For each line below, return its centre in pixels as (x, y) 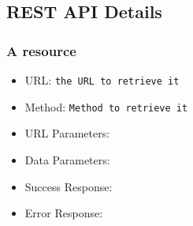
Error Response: (64, 213)
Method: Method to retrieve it (106, 106)
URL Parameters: (67, 133)
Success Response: (69, 186)
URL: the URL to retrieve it (102, 80)
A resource (41, 50)
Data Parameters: (67, 159)
